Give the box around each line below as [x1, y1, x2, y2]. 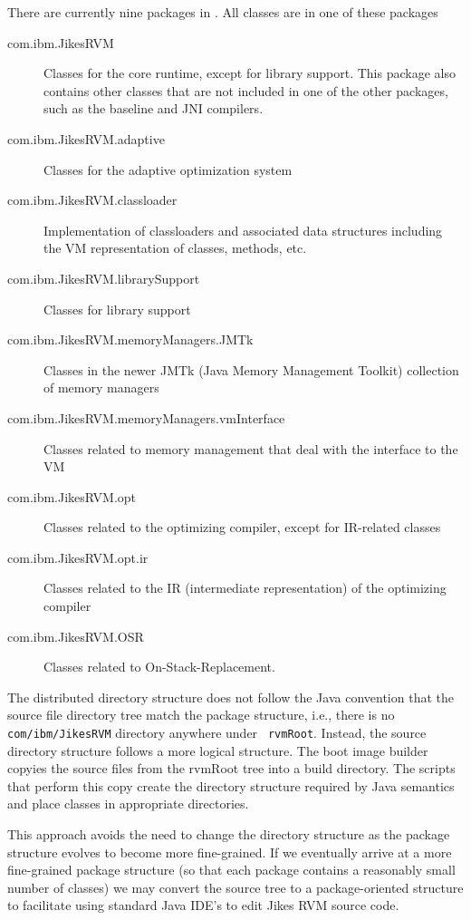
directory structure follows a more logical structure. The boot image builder [7, 741, 428, 760]
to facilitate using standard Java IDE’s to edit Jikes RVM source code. [7, 896, 399, 915]
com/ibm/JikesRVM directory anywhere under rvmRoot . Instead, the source [7, 723, 427, 742]
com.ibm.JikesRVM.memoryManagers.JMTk [7, 330, 254, 349]
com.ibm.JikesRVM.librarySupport [7, 268, 200, 287]
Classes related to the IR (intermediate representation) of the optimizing [43, 578, 447, 597]
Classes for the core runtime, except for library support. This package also [43, 63, 456, 82]
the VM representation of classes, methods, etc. [43, 238, 307, 257]
